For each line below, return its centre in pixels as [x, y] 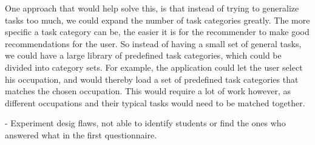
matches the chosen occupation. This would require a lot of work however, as [148, 91]
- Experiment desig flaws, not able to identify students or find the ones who [145, 123]
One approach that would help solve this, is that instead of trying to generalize [152, 8]
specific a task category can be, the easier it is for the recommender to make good [157, 32]
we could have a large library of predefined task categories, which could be [143, 55]
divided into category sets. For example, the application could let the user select [154, 67]
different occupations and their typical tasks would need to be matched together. [155, 102]
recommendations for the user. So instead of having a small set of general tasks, [153, 43]
